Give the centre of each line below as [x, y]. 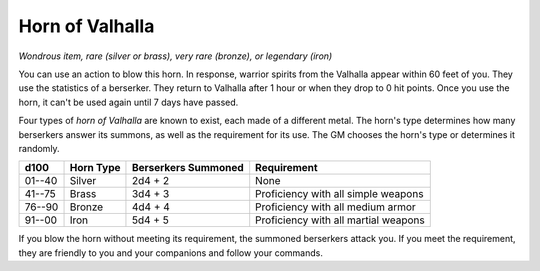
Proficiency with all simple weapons [339, 194]
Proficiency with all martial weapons [340, 220]
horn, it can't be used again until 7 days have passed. [128, 102]
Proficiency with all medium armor [336, 207]
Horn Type [95, 168]
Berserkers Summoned [187, 168]
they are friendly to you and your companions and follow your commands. [171, 252]
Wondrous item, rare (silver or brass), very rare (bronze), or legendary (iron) [175, 56]
